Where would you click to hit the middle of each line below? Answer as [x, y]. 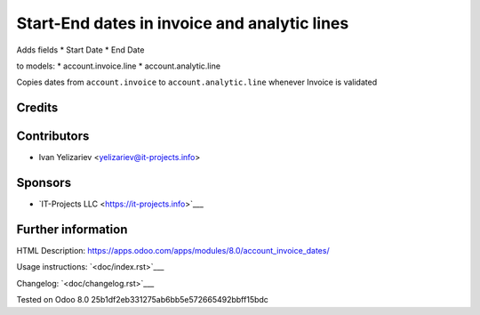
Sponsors [44, 183]
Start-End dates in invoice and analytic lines [183, 23]
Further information [72, 229]
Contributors [53, 137]
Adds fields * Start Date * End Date [80, 50]
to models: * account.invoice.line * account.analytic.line [119, 66]
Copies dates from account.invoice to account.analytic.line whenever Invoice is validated [197, 82]
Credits [37, 108]
